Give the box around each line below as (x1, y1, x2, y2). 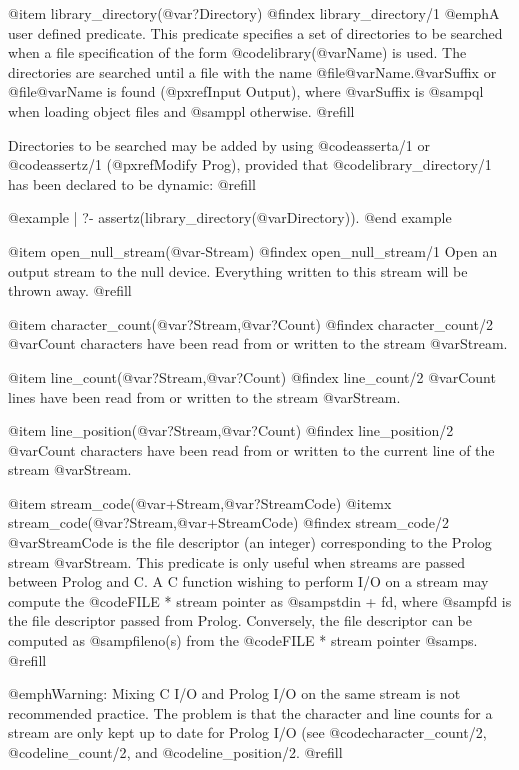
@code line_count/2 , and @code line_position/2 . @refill (8, 742, 343, 762)
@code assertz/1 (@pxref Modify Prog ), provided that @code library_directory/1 (8, 154, 492, 175)
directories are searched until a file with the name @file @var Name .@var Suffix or (8, 61, 497, 82)
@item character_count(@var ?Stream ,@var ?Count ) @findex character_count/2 (8, 313, 493, 334)
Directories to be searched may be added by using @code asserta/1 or (8, 134, 430, 155)
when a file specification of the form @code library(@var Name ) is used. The (8, 42, 467, 63)
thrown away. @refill (8, 280, 132, 301)
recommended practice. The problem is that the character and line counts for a (8, 702, 493, 723)
